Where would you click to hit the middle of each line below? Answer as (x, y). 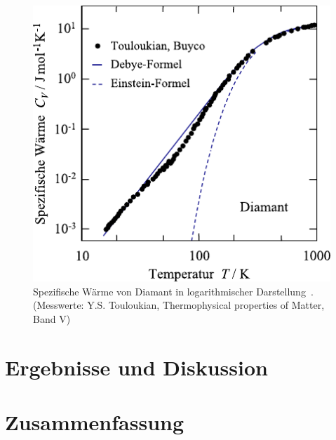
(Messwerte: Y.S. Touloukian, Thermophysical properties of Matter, (179, 305)
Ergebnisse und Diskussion (136, 367)
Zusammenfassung (95, 422)
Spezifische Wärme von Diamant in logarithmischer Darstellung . (173, 291)
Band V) (52, 318)
